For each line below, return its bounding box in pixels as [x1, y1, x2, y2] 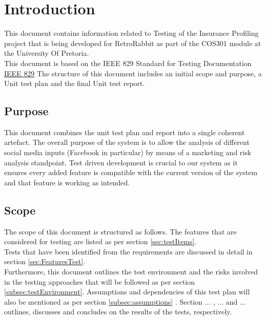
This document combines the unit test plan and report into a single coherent [4, 126, 245, 137]
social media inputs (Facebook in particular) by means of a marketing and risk [4, 147, 252, 158]
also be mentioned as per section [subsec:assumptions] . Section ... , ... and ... [4, 296, 246, 307]
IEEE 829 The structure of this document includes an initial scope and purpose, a [4, 68, 262, 78]
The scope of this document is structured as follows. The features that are [4, 226, 237, 237]
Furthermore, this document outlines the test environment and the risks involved [4, 266, 258, 277]
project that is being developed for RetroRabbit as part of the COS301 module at [4, 37, 261, 48]
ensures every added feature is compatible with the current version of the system [4, 167, 258, 178]
